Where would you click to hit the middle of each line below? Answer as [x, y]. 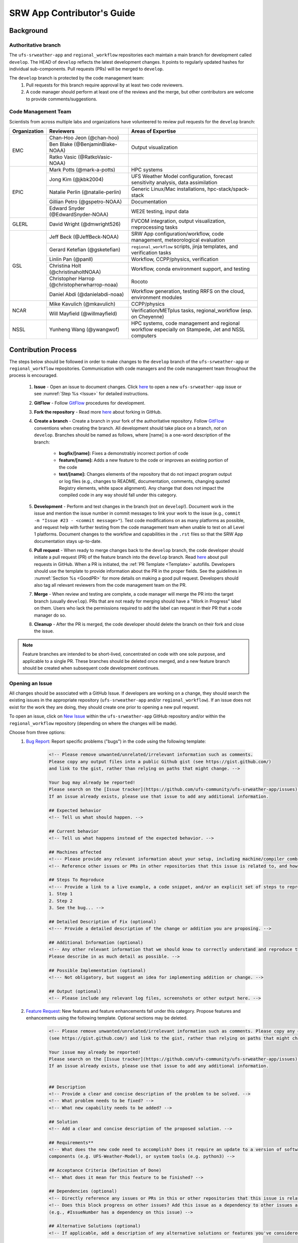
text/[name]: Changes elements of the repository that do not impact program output [145, 474]
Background [29, 31]
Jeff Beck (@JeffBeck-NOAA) [84, 237]
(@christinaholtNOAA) [75, 272]
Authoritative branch [35, 45]
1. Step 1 [61, 894]
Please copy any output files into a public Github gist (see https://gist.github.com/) [160, 761]
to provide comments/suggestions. [62, 99]
